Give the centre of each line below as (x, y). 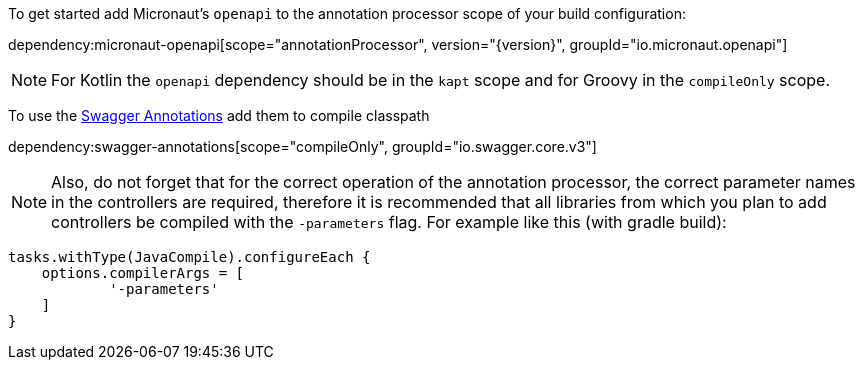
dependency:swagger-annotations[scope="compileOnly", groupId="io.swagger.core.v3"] (302, 146)
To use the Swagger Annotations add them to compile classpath (219, 115)
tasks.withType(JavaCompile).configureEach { (189, 257)
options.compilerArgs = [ (143, 273)
